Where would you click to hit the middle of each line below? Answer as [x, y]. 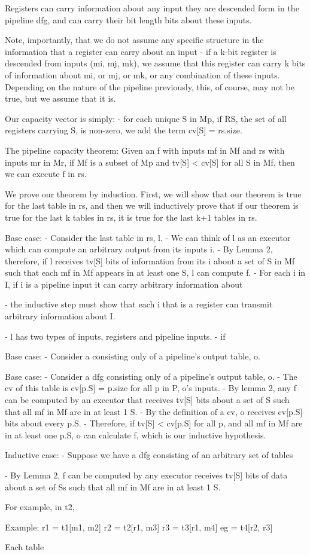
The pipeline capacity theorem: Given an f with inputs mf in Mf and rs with [145, 150]
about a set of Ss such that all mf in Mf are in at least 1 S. [113, 487]
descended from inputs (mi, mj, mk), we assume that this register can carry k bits [155, 63]
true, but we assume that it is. [60, 98]
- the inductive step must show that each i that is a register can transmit [139, 304]
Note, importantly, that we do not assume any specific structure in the [134, 40]
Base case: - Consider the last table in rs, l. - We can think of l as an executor [148, 237]
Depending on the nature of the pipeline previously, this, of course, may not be [150, 86]
